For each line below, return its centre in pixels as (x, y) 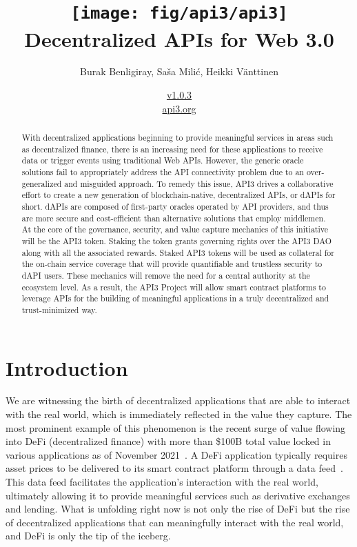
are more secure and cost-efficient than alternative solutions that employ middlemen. (174, 218)
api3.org (179, 108)
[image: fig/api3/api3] (179, 13)
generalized (42, 183)
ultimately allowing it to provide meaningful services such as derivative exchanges (178, 495)
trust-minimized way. (59, 309)
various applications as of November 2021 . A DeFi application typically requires (176, 454)
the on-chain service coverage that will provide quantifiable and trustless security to (172, 264)
